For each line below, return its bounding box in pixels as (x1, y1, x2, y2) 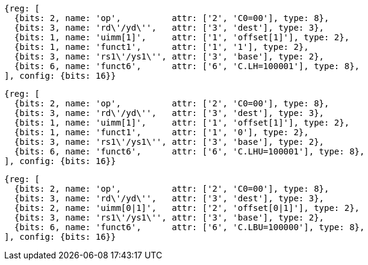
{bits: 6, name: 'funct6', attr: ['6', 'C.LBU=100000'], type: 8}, (14, 222, 365, 232)
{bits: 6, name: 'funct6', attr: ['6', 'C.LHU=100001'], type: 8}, (14, 147, 365, 156)
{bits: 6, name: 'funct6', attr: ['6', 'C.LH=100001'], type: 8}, (14, 61, 360, 71)
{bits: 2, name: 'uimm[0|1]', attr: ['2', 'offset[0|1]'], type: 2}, (14, 203, 360, 213)
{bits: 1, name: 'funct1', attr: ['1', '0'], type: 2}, (14, 127, 309, 137)
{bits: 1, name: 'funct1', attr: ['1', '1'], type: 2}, (14, 42, 309, 52)
